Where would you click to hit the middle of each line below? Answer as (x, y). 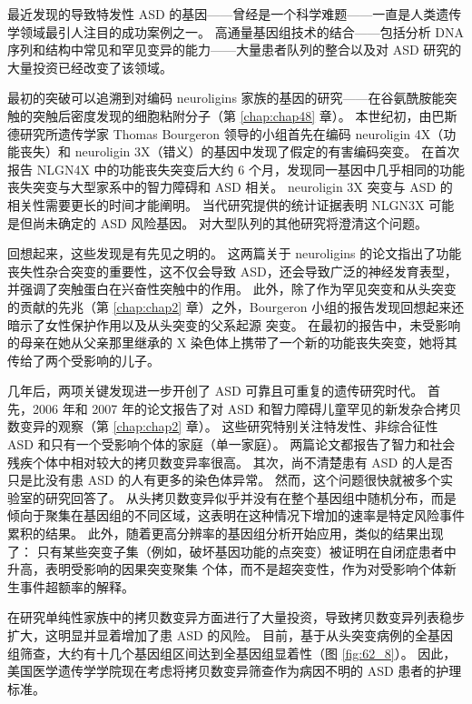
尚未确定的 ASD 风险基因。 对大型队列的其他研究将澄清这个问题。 (230, 222)
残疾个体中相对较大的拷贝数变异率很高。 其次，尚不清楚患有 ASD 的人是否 (230, 462)
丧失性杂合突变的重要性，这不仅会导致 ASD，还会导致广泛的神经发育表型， (232, 271)
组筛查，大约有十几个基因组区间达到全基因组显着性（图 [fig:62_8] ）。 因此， (232, 653)
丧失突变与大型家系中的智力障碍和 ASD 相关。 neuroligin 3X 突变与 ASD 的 (230, 187)
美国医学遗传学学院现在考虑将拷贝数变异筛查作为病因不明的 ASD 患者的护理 (235, 671)
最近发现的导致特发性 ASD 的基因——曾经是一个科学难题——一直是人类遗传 (235, 14)
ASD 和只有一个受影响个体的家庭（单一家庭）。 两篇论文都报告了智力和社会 (231, 444)
